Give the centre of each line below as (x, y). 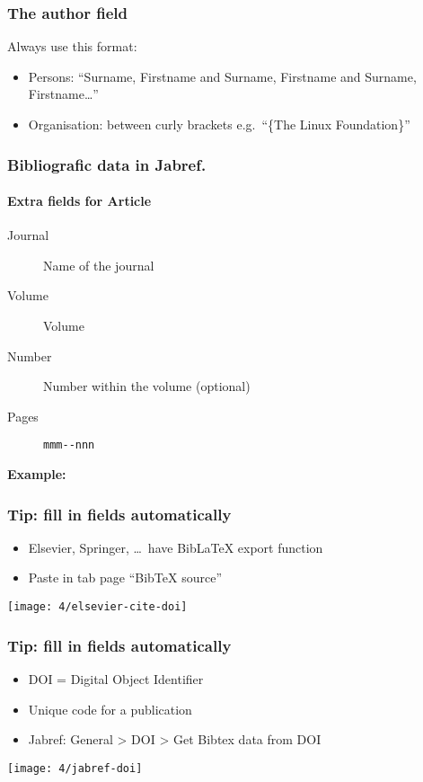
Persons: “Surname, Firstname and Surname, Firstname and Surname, (222, 76)
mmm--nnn (69, 445)
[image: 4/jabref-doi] (75, 768)
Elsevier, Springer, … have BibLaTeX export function (176, 547)
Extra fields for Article (79, 201)
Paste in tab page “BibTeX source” (125, 578)
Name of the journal (99, 265)
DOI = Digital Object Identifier (116, 678)
